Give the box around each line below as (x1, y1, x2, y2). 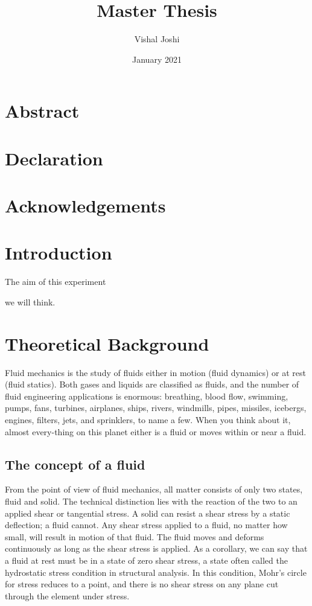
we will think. (5, 295, 56, 308)
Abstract (5, 98, 80, 123)
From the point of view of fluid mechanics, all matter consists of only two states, (5, 483, 303, 496)
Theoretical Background (5, 331, 209, 356)
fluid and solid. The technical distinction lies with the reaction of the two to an (5, 495, 298, 508)
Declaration (5, 145, 103, 170)
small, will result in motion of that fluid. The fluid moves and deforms (5, 530, 264, 543)
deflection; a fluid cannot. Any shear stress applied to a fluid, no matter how (5, 518, 288, 531)
